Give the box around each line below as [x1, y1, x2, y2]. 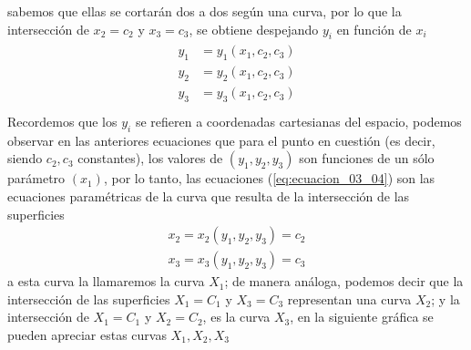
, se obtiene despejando [189, 19, 319, 38]
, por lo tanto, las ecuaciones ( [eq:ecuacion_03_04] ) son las [103, 169, 435, 188]
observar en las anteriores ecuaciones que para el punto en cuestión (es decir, [7, 130, 435, 149]
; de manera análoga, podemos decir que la [224, 272, 464, 291]
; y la [431, 289, 460, 308]
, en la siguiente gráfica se [290, 307, 434, 326]
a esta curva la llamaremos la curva [7, 272, 205, 291]
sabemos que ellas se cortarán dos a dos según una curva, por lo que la [7, 2, 402, 20]
